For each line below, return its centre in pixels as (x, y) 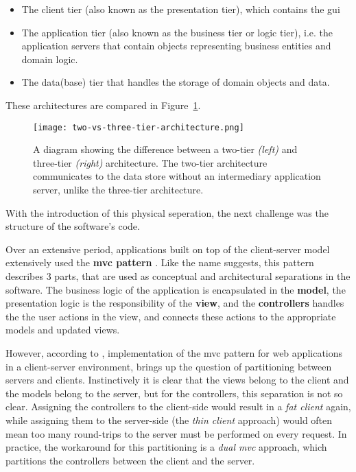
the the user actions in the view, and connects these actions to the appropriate (171, 316)
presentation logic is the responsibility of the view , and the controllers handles (175, 303)
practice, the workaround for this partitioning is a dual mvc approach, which (166, 447)
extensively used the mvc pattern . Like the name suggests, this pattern (160, 262)
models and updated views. (63, 330)
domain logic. (50, 59)
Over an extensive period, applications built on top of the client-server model (168, 249)
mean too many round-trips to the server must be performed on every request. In (176, 433)
